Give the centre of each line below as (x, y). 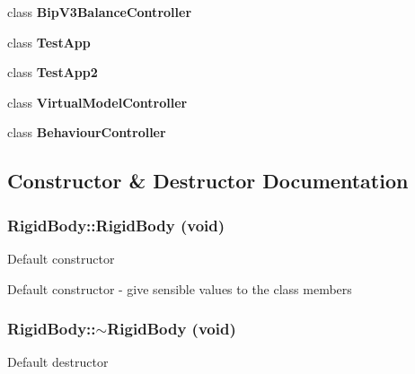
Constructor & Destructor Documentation (208, 181)
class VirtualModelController (97, 102)
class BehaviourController (87, 132)
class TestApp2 (53, 72)
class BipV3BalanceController (100, 12)
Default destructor (58, 362)
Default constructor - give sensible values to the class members (180, 288)
